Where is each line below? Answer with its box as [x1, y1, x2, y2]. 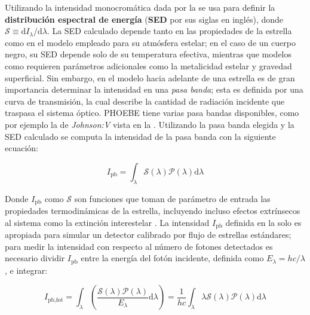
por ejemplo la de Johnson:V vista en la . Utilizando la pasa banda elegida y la [5, 118, 294, 130]
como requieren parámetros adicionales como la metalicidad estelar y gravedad [5, 59, 292, 72]
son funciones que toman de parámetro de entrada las [74, 192, 271, 204]
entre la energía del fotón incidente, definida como [81, 252, 264, 264]
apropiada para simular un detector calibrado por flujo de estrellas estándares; [5, 228, 291, 241]
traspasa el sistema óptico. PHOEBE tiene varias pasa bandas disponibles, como [5, 106, 299, 119]
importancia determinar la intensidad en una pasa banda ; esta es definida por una [5, 83, 303, 96]
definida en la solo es [225, 216, 302, 228]
